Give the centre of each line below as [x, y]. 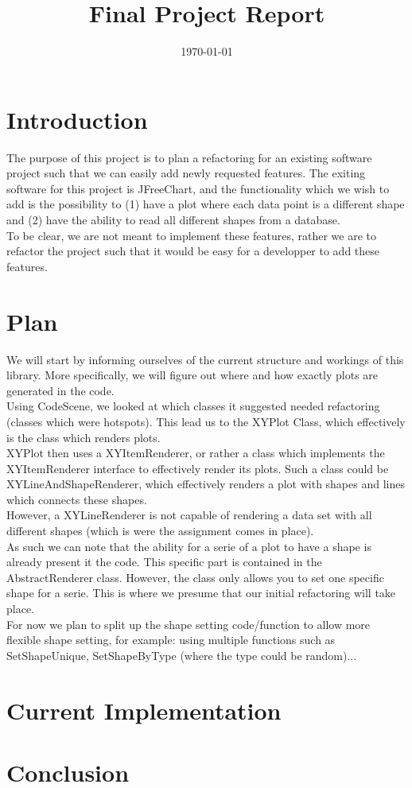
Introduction [77, 119]
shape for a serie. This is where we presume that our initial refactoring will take [201, 593]
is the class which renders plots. [84, 437]
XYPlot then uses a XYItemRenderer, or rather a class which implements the [196, 453]
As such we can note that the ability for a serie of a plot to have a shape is [189, 546]
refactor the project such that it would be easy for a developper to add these [193, 251]
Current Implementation [144, 710]
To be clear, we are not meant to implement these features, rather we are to [192, 235]
